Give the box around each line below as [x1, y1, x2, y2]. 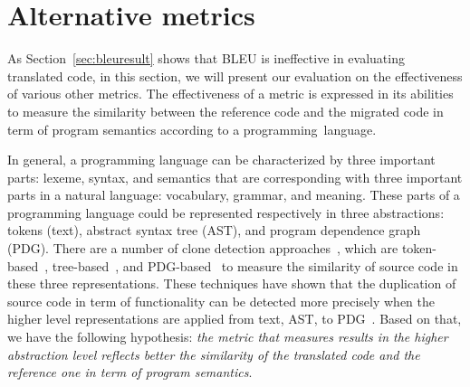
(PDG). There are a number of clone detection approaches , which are [7, 239, 398, 258]
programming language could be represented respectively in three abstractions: [7, 203, 445, 222]
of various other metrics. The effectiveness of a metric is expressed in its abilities [7, 84, 454, 103]
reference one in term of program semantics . [7, 363, 253, 382]
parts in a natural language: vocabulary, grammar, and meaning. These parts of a [7, 185, 460, 204]
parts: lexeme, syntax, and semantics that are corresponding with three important [7, 167, 463, 186]
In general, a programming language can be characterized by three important [7, 150, 436, 169]
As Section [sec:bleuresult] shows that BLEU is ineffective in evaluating [7, 49, 405, 68]
